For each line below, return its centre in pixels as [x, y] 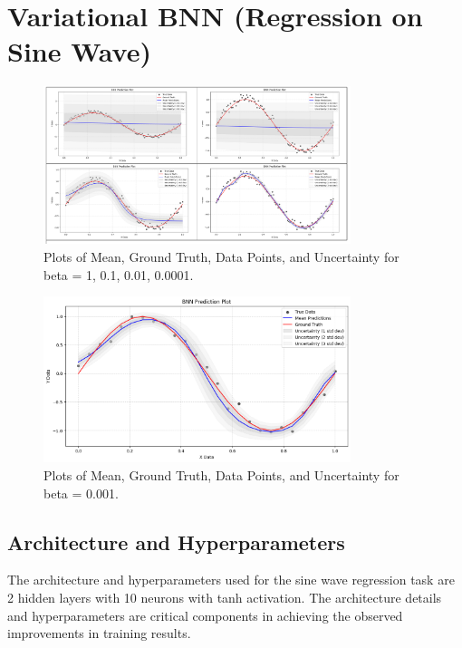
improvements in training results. [99, 633]
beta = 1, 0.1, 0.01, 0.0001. [119, 274]
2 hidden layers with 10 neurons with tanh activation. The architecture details [225, 598]
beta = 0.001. [81, 493]
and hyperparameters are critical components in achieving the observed [205, 615]
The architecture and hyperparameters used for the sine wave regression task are [231, 580]
